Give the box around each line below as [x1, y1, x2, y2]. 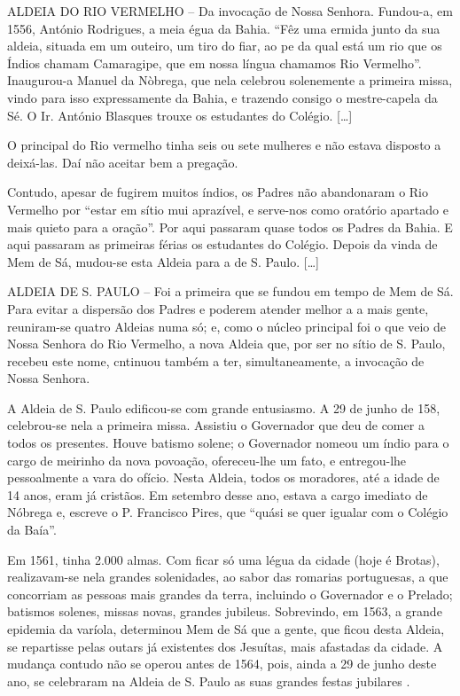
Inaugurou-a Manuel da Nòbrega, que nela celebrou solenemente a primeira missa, [7, 71, 453, 90]
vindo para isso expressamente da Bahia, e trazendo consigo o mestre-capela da [7, 88, 438, 106]
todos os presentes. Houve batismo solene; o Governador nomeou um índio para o [7, 434, 449, 452]
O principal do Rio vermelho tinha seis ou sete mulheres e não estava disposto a [7, 136, 441, 154]
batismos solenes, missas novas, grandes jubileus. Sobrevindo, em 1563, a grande [7, 602, 442, 621]
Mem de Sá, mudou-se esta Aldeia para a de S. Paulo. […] [7, 252, 319, 270]
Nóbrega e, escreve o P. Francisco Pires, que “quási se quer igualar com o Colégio [7, 503, 448, 521]
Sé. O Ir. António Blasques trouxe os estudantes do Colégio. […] [7, 106, 353, 124]
